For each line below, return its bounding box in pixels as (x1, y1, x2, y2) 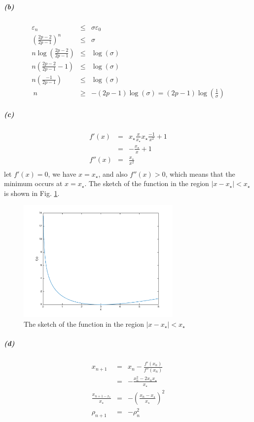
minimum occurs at (4, 178, 63, 189)
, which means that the (165, 168, 235, 179)
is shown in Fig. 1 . (4, 188, 60, 198)
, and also (98, 168, 128, 179)
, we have (48, 168, 76, 179)
